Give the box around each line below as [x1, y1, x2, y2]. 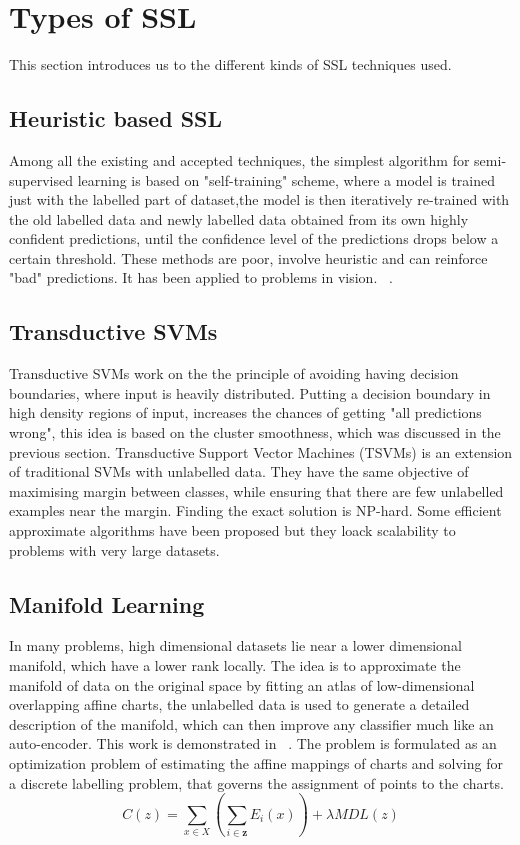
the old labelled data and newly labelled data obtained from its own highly [9, 208, 469, 229]
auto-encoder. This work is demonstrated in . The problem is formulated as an [9, 733, 497, 754]
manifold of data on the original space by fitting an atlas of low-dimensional [9, 674, 475, 695]
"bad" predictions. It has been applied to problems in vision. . [9, 267, 393, 288]
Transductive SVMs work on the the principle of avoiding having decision [9, 363, 459, 384]
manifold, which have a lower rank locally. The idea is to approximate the [9, 655, 461, 676]
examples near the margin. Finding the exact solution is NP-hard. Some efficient [9, 500, 502, 521]
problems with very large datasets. [9, 539, 220, 560]
